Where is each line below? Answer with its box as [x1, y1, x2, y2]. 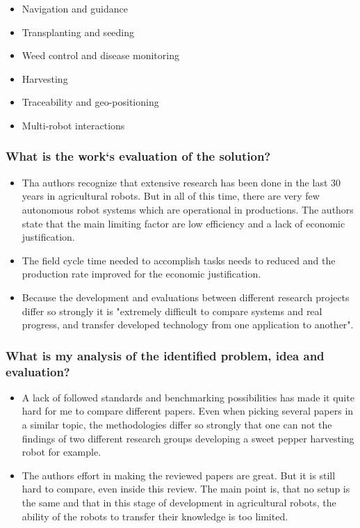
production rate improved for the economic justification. [22, 266, 261, 281]
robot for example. [22, 445, 101, 459]
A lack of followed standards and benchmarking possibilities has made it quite [22, 390, 354, 404]
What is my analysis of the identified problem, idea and [6, 346, 325, 364]
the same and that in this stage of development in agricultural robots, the [22, 495, 336, 510]
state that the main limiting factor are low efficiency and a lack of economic [22, 216, 345, 230]
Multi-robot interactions [22, 118, 125, 132]
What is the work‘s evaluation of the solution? [6, 147, 271, 165]
